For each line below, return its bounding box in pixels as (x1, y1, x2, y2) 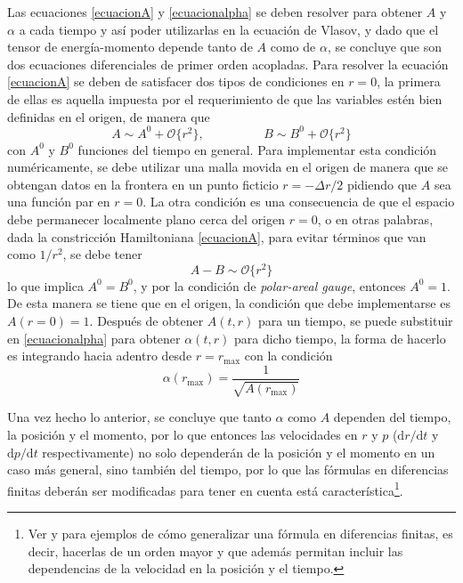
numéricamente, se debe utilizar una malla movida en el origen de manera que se (7, 158, 448, 176)
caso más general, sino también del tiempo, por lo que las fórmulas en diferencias (7, 460, 449, 479)
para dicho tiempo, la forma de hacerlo (233, 328, 446, 347)
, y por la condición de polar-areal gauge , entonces (133, 276, 406, 295)
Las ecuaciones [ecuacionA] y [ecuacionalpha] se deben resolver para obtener (7, 3, 423, 20)
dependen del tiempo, (333, 408, 451, 426)
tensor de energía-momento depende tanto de (7, 37, 253, 56)
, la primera (377, 72, 441, 91)
